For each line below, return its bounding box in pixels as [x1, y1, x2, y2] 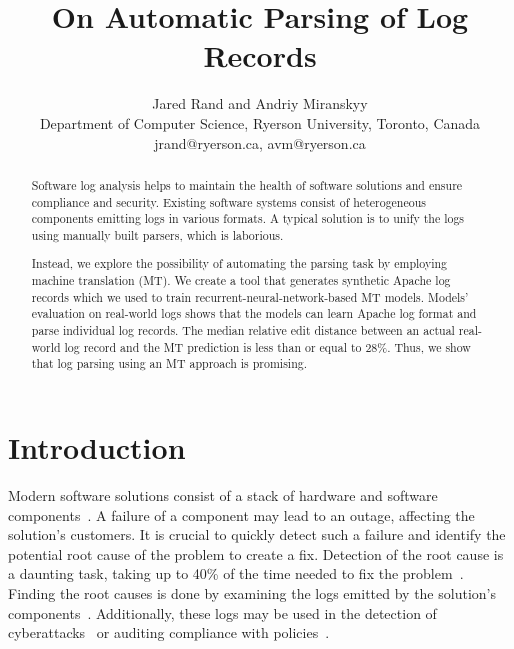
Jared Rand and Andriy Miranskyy [152, 93, 368, 114]
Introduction [8, 427, 186, 467]
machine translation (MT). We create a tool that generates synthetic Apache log [31, 272, 451, 289]
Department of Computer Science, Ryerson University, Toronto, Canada [39, 112, 481, 133]
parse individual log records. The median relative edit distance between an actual [31, 322, 455, 339]
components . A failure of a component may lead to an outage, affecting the [8, 504, 475, 525]
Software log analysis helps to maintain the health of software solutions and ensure [31, 176, 463, 193]
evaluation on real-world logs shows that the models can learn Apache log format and [31, 305, 477, 322]
